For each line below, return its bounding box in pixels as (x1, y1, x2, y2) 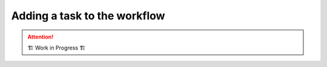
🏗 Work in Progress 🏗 (27, 44, 86, 51)
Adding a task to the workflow (11, 9, 165, 22)
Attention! (27, 33, 54, 40)
